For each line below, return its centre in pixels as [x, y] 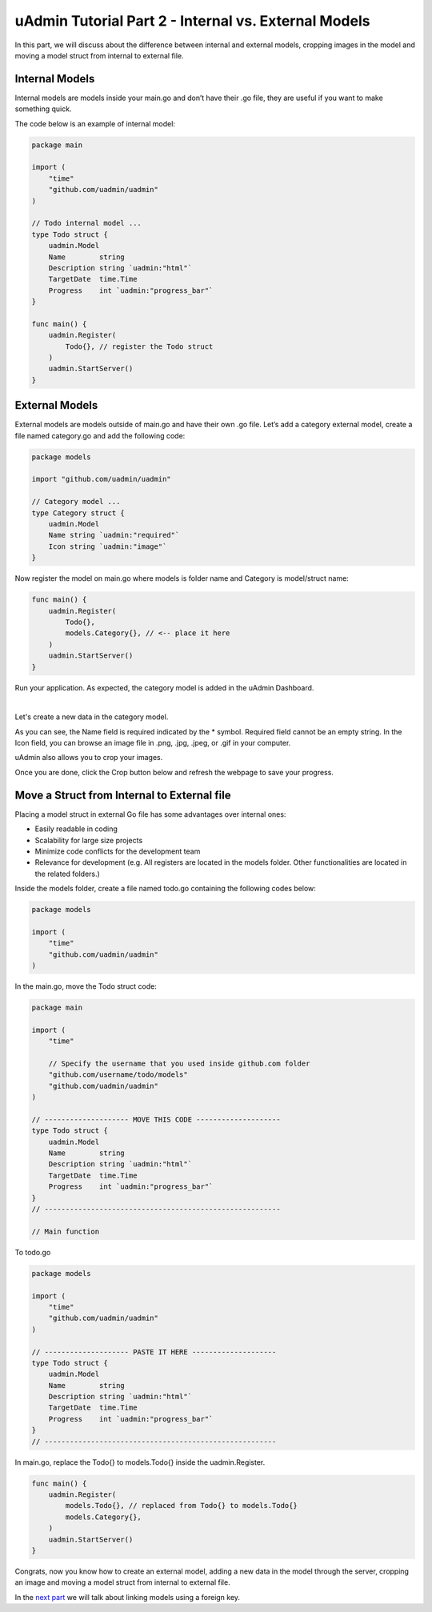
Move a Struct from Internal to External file [123, 795]
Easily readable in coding [76, 829]
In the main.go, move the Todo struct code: [86, 986]
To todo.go [33, 1252]
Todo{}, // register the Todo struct [139, 346]
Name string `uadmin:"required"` [114, 535]
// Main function [66, 1231]
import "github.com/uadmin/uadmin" [101, 479]
